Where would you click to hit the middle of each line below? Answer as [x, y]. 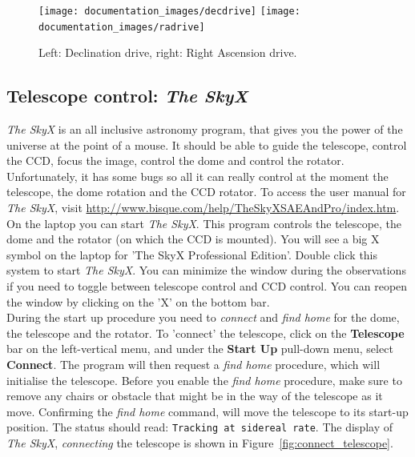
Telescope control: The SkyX [127, 96]
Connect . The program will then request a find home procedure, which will [193, 365]
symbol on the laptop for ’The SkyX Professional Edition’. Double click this [192, 254]
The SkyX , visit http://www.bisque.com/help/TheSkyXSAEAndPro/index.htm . [203, 208]
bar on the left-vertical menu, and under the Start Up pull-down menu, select [200, 349]
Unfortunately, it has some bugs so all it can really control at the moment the [197, 176]
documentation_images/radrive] [122, 27]
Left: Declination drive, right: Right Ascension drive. [168, 52]
